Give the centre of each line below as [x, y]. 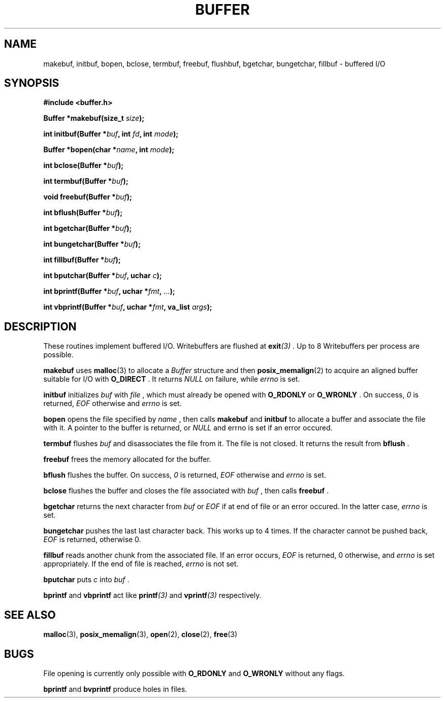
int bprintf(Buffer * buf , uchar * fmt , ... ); [109, 291]
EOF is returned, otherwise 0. [92, 540]
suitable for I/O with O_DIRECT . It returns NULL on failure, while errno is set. [172, 379]
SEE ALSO [30, 615]
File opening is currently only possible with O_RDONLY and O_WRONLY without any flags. [194, 673]
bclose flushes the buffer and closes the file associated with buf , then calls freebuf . [186, 491]
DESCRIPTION [40, 326]
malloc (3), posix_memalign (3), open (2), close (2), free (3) [140, 634]
